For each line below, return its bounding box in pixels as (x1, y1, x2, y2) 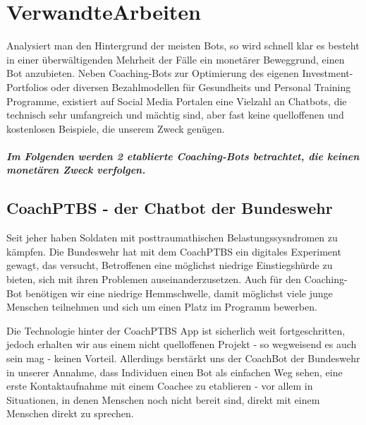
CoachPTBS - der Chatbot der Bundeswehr (6, 197, 333, 219)
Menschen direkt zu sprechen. (6, 406, 134, 421)
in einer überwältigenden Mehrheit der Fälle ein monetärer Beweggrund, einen (6, 52, 345, 66)
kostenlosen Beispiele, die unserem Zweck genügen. (6, 121, 225, 136)
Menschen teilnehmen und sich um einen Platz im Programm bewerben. (6, 299, 317, 314)
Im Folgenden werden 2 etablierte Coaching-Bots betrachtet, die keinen (6, 148, 360, 163)
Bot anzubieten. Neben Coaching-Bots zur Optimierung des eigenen (6, 66, 299, 80)
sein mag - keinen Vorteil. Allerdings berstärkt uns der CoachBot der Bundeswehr (6, 351, 360, 366)
